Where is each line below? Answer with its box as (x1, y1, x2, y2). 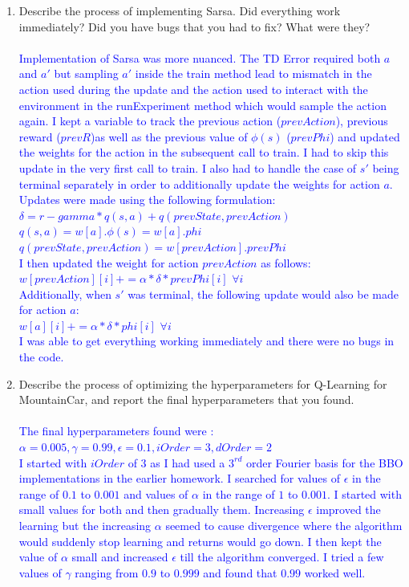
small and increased (71, 548, 168, 565)
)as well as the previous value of (90, 128, 248, 145)
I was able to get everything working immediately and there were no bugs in (18, 332, 395, 349)
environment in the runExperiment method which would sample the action (18, 96, 387, 113)
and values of (124, 485, 188, 502)
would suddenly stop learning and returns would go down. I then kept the (18, 532, 382, 549)
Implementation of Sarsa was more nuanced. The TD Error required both (18, 49, 381, 66)
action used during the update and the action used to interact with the (18, 80, 368, 97)
